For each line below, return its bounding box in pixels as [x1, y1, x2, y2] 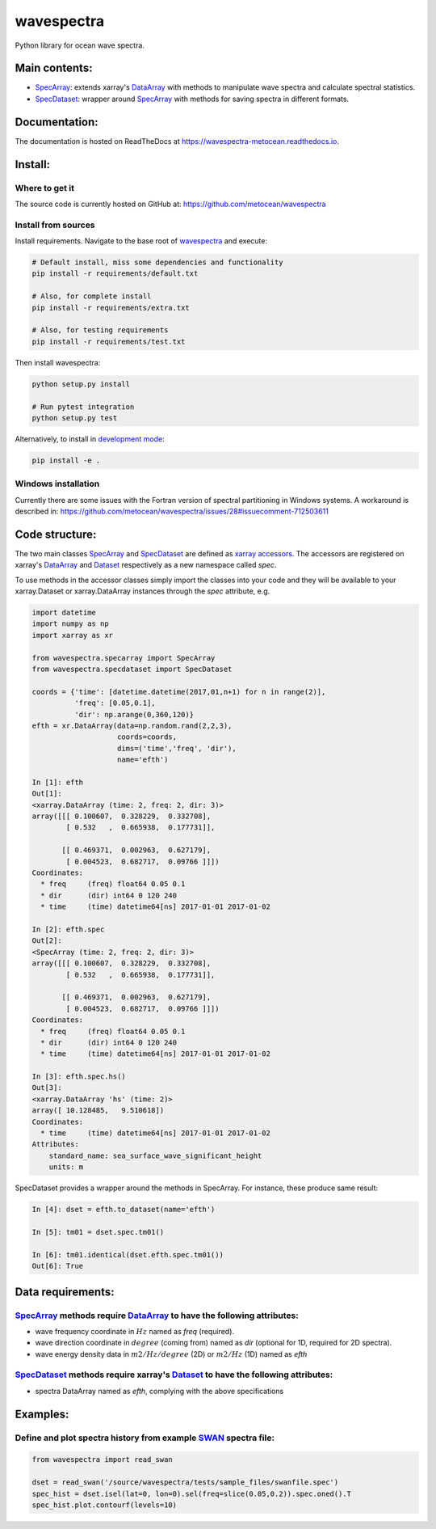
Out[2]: [31, 936, 62, 945]
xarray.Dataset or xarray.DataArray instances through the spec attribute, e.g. [15, 586, 270, 596]
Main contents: [15, 61, 93, 75]
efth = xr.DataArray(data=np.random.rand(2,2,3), [31, 720, 233, 730]
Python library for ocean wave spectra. [15, 40, 145, 50]
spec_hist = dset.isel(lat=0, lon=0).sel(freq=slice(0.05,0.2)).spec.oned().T [31, 1489, 351, 1498]
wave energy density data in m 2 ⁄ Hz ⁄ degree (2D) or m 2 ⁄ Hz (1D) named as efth [35, 1349, 308, 1358]
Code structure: [15, 527, 97, 541]
